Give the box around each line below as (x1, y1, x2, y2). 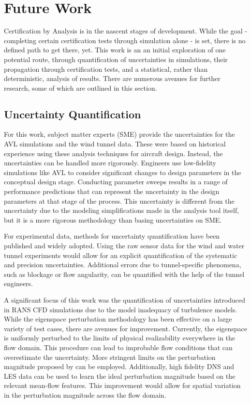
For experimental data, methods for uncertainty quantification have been (4, 231, 220, 241)
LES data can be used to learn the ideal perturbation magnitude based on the (4, 371, 236, 381)
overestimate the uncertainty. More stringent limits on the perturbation (4, 352, 216, 362)
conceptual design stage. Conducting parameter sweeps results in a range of (4, 177, 228, 187)
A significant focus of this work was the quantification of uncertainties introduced (4, 294, 246, 305)
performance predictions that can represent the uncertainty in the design (4, 186, 220, 196)
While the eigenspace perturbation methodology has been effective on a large (4, 314, 232, 324)
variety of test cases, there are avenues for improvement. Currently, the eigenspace (4, 323, 248, 333)
